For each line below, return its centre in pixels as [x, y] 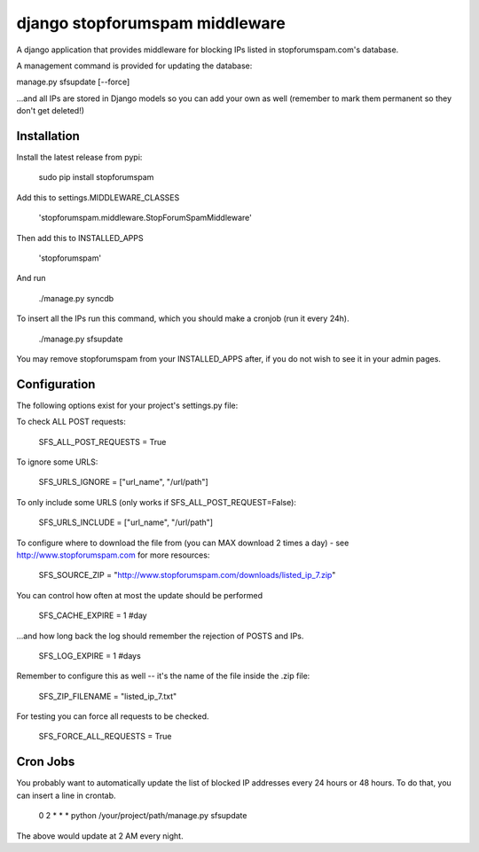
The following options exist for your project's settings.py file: [127, 405]
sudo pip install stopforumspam [96, 177]
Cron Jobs [46, 762]
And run [31, 278]
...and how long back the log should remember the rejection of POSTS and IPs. [160, 636]
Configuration [56, 384]
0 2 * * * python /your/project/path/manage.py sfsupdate [143, 816]
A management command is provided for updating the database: [134, 66]
